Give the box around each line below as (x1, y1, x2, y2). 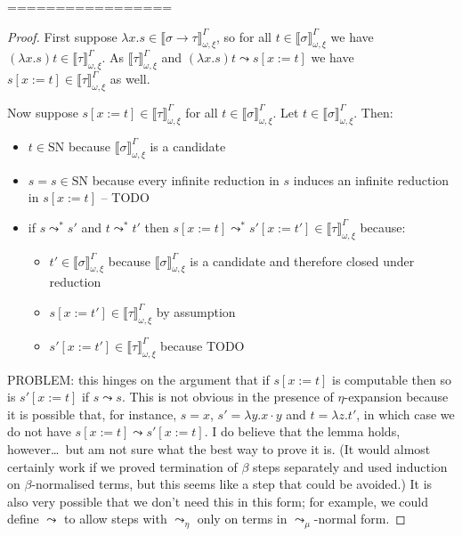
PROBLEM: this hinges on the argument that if (7, 370, 270, 388)
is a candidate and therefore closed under (190, 251, 415, 270)
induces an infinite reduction (293, 170, 450, 189)
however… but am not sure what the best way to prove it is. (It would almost (7, 439, 431, 458)
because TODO (160, 336, 245, 354)
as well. (109, 69, 150, 88)
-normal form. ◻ (313, 509, 406, 528)
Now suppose (7, 102, 78, 121)
